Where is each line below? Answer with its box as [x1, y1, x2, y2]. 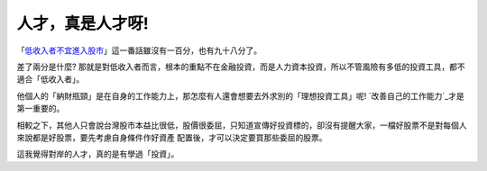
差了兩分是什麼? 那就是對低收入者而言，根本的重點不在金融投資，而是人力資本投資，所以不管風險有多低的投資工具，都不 [16, 61, 466, 72]
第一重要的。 [16, 103, 65, 114]
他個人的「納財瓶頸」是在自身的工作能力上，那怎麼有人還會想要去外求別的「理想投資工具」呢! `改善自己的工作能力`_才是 [16, 90, 464, 101]
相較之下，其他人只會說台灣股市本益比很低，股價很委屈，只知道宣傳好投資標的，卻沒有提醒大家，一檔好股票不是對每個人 [16, 120, 467, 130]
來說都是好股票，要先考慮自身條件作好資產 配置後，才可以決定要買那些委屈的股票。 [16, 131, 327, 143]
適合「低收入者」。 [16, 74, 85, 85]
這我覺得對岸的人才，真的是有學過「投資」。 [16, 148, 179, 159]
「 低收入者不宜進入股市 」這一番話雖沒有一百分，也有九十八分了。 [16, 45, 262, 56]
